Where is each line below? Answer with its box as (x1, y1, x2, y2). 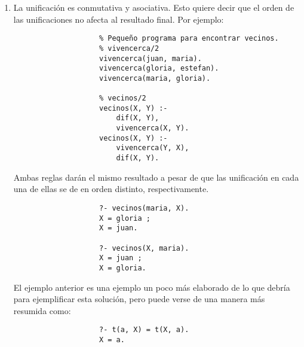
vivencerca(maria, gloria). (99, 74, 211, 83)
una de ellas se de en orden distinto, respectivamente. (13, 182, 209, 195)
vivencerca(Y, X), (116, 144, 189, 153)
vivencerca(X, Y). (116, 124, 189, 133)
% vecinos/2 (99, 94, 146, 103)
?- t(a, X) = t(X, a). (99, 325, 189, 334)
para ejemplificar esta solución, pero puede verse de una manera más (13, 293, 265, 305)
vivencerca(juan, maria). (99, 54, 202, 63)
